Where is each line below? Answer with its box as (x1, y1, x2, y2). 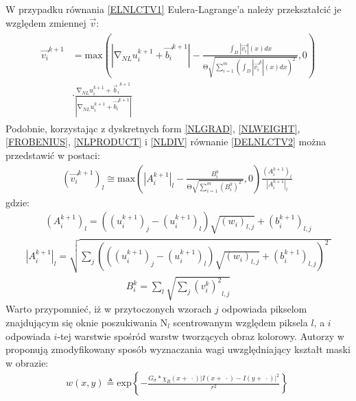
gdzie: (5, 195, 29, 209)
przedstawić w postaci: (5, 147, 100, 162)
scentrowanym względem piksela (173, 315, 308, 329)
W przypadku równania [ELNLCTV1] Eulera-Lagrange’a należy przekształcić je (5, 2, 342, 16)
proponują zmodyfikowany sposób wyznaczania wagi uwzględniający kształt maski (5, 342, 351, 356)
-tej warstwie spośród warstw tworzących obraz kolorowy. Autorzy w (57, 328, 344, 343)
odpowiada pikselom (222, 302, 307, 316)
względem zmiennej (5, 15, 86, 29)
